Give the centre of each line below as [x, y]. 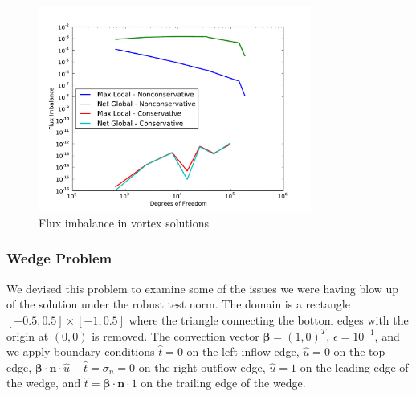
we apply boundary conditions [81, 351]
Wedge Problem [59, 258]
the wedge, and [44, 383]
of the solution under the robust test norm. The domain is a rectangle [178, 304]
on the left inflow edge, [243, 351]
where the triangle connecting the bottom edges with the [269, 319]
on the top [359, 351]
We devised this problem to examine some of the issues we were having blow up [203, 288]
